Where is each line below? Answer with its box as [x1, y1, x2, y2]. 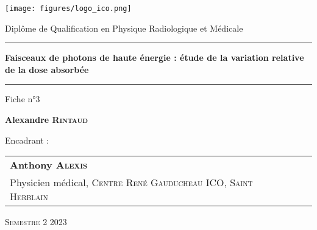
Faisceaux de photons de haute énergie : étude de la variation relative [5, 51, 304, 64]
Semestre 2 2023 [5, 215, 67, 228]
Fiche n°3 [5, 92, 40, 105]
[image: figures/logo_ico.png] [5, 4, 132, 13]
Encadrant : [5, 133, 49, 146]
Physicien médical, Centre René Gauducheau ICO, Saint [10, 175, 253, 190]
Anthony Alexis [10, 158, 87, 172]
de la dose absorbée [5, 63, 89, 75]
